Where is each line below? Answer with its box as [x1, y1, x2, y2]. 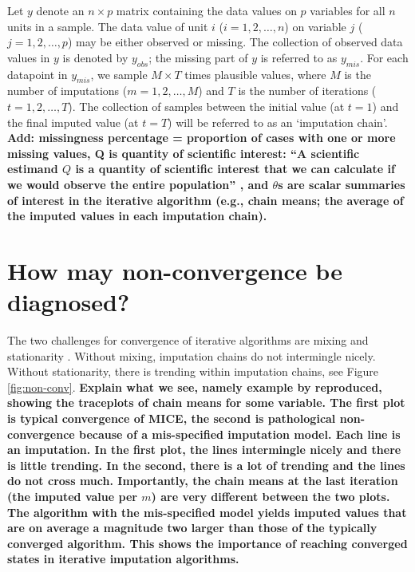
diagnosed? [7, 286, 130, 318]
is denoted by [62, 49, 128, 65]
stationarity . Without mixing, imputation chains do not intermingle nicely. [7, 347, 376, 364]
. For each [360, 49, 409, 65]
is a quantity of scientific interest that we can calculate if [75, 160, 395, 177]
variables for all [310, 2, 385, 18]
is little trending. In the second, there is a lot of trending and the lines [7, 456, 405, 473]
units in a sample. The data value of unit [7, 18, 208, 34]
